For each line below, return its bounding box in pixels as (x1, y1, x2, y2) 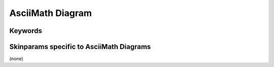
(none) (9, 55, 24, 62)
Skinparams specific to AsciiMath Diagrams (9, 42, 151, 51)
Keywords (9, 26, 43, 35)
